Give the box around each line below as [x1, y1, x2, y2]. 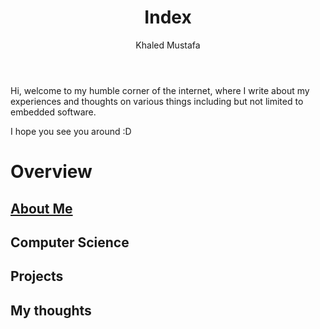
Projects [10, 268, 64, 285]
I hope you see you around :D [10, 125, 132, 137]
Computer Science [10, 234, 130, 251]
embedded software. [10, 106, 97, 118]
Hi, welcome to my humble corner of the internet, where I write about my [10, 84, 310, 96]
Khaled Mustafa [135, 39, 201, 51]
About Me [10, 200, 73, 217]
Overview [10, 161, 93, 183]
